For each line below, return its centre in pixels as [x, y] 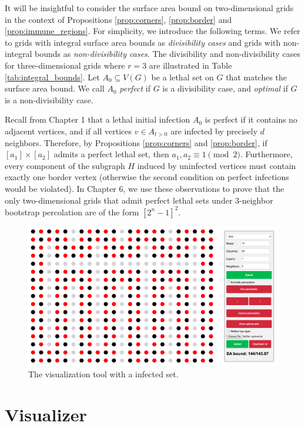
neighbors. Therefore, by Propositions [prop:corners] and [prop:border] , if [136, 142]
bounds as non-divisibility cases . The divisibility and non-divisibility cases [167, 54]
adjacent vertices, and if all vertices [68, 131]
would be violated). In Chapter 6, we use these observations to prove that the [145, 188]
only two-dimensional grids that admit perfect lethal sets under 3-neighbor [139, 200]
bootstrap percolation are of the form [72, 212]
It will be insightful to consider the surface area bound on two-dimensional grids [149, 8]
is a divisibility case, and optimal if [225, 88]
